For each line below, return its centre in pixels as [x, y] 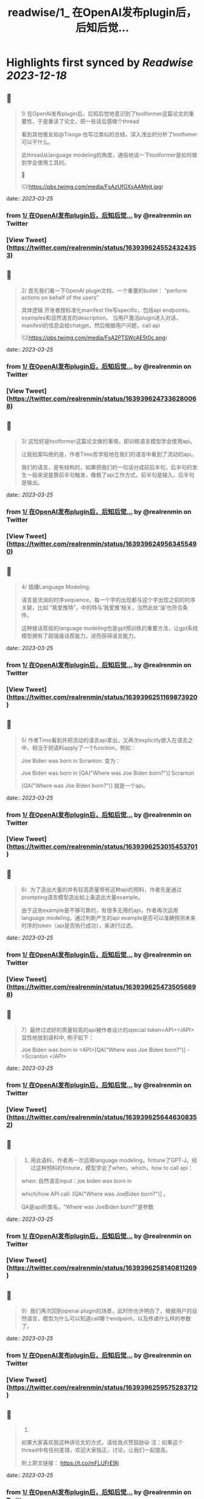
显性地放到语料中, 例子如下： [58, 1037]
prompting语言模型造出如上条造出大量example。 [82, 897]
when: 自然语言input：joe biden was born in [76, 1180]
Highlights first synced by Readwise [100, 63]
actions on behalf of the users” [60, 297]
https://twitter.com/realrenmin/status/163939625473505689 [103, 987]
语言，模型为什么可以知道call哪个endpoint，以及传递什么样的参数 [109, 1319]
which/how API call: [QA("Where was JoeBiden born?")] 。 [95, 1194]
